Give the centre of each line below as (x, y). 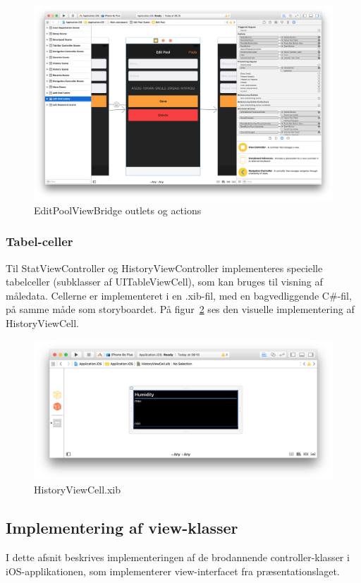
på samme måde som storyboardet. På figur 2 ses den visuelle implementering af (180, 309)
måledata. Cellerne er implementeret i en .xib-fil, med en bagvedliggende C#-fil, (179, 295)
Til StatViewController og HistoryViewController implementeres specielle (164, 268)
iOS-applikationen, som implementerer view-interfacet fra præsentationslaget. (173, 571)
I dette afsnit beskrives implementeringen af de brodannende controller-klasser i (178, 557)
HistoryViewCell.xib (78, 490)
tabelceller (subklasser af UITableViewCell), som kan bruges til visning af (164, 282)
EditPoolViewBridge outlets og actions (118, 210)
